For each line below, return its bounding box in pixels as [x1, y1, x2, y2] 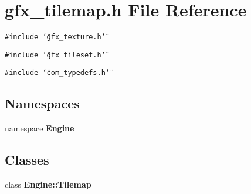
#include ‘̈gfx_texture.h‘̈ [5, 33, 106, 42]
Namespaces [5, 94, 80, 113]
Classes [5, 151, 49, 169]
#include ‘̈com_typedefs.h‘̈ [5, 69, 110, 77]
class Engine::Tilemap [5, 178, 91, 190]
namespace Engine [5, 122, 74, 134]
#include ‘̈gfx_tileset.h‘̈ [5, 50, 106, 59]
